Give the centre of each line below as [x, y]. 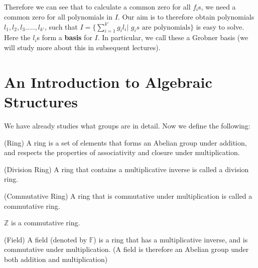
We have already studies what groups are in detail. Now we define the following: [127, 125]
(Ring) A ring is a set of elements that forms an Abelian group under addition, [125, 142]
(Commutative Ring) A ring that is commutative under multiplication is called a [128, 195]
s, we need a [217, 7]
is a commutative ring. [46, 223]
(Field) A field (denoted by [46, 239]
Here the [17, 37]
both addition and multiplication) [56, 259]
